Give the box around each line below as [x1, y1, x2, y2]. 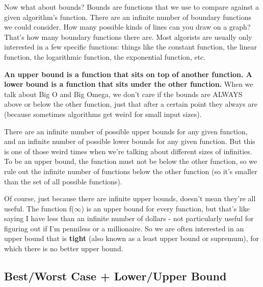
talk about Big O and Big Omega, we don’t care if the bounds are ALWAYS [4, 88, 243, 99]
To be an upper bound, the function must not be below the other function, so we [4, 156, 257, 166]
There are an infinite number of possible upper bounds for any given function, [4, 126, 248, 136]
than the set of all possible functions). [4, 176, 122, 186]
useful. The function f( [4, 203, 74, 213]
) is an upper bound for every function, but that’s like [81, 203, 250, 213]
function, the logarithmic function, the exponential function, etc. [4, 51, 206, 62]
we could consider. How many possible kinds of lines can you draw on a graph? [4, 21, 251, 32]
